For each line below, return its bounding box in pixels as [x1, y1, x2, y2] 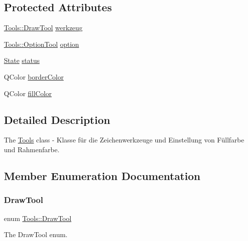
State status [4, 55, 40, 65]
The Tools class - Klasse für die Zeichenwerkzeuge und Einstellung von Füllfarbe [4, 135, 245, 145]
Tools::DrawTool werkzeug [4, 22, 83, 33]
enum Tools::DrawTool [4, 213, 72, 223]
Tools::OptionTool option [4, 39, 79, 49]
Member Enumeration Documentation [4, 168, 201, 183]
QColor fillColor [4, 88, 52, 98]
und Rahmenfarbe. [4, 144, 59, 154]
